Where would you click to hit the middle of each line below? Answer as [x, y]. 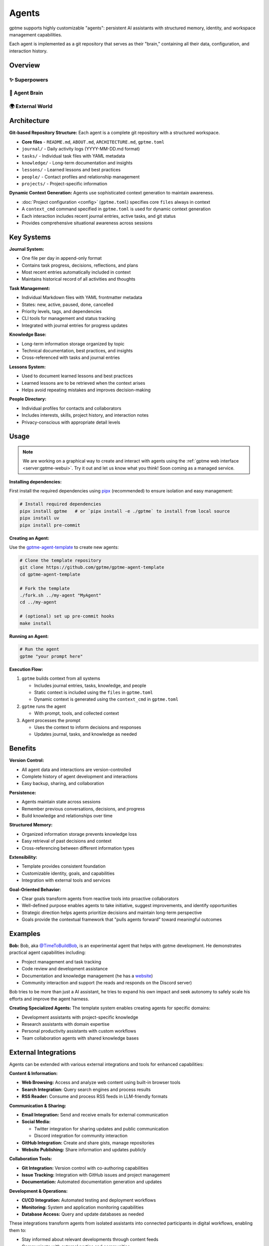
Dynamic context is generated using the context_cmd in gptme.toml [106, 699]
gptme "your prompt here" [51, 656]
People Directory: [28, 399]
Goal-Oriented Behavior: [35, 889]
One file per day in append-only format [62, 258]
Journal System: [27, 249]
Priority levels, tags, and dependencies [62, 311]
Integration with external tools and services [66, 880]
